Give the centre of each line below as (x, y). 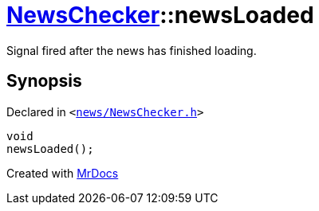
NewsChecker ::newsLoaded (160, 15)
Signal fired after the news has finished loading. (132, 50)
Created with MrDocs (63, 173)
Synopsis (44, 81)
